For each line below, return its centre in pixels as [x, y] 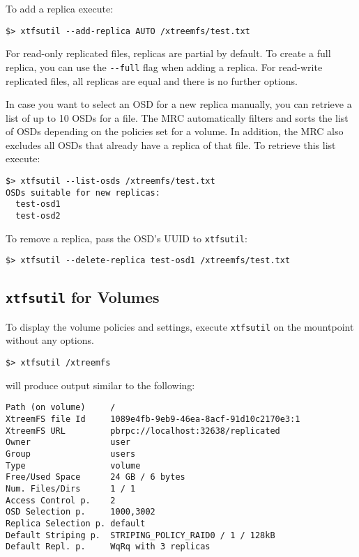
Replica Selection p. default [76, 523]
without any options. [50, 340]
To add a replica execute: [60, 8]
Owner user [68, 442]
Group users [71, 454]
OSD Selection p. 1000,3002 [81, 512]
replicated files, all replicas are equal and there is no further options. [152, 80]
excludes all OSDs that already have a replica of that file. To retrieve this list [171, 144]
